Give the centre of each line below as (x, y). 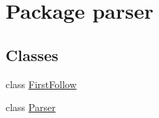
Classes (32, 54)
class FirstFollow (41, 84)
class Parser (31, 107)
